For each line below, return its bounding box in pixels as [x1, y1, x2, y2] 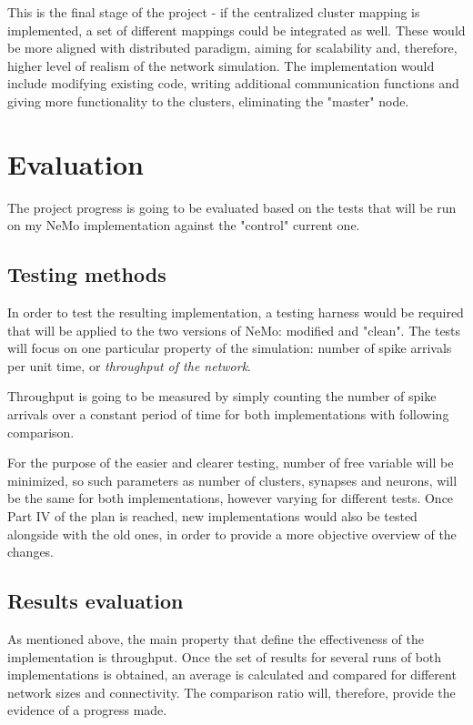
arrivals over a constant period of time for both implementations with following [7, 405, 449, 424]
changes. [7, 542, 55, 561]
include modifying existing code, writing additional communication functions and [7, 74, 459, 93]
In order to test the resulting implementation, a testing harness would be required [7, 303, 464, 322]
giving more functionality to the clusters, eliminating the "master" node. [7, 91, 409, 110]
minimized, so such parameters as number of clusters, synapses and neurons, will [7, 470, 458, 489]
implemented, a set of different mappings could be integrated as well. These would [7, 20, 466, 39]
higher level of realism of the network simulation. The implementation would [7, 55, 435, 75]
